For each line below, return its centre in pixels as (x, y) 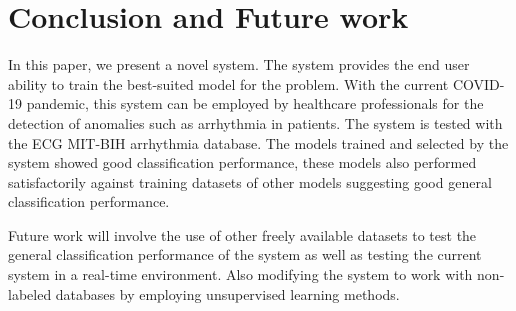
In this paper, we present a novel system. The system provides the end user (239, 64)
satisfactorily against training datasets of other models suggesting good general (250, 181)
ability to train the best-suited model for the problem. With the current (228, 83)
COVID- (478, 83)
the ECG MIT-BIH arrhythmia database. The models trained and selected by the (258, 142)
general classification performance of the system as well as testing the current (245, 254)
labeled (30, 293)
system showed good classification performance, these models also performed (242, 162)
